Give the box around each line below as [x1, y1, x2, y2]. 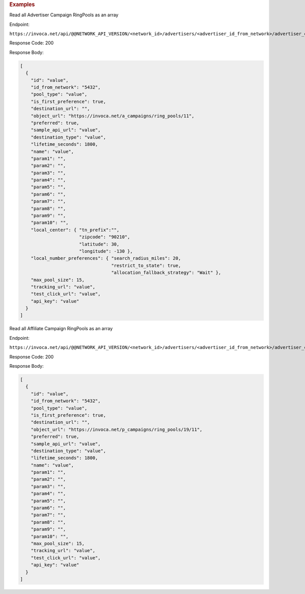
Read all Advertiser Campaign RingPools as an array [9, 12, 119, 18]
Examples [9, 1, 35, 8]
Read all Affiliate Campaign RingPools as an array [9, 326, 113, 332]
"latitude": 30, [79, 241, 119, 247]
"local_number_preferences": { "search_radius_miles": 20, [30, 255, 181, 261]
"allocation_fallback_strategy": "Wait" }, [111, 270, 221, 276]
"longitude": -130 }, [79, 248, 133, 254]
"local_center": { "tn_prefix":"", [30, 227, 119, 233]
